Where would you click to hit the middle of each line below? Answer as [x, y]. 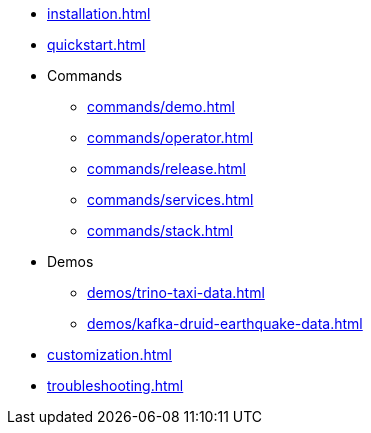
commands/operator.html [170, 137]
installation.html [99, 13]
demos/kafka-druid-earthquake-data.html [225, 323]
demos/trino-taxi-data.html [176, 292]
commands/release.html [166, 168]
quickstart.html [96, 44]
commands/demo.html [161, 106]
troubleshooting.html [115, 385]
